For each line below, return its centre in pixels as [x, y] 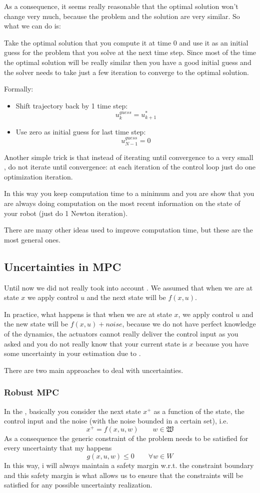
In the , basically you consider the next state [72, 411]
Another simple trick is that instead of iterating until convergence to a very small [129, 157]
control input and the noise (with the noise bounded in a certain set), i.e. [116, 421]
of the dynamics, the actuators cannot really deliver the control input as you [121, 334]
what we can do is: [33, 26]
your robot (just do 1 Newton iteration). [66, 213]
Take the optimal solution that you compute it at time [88, 42]
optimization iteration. [38, 176]
